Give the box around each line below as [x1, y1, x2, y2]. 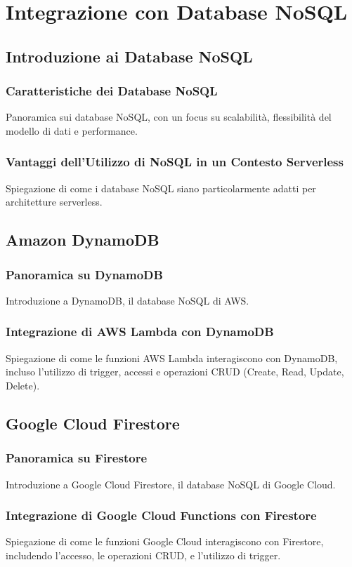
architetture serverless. [6, 194, 103, 209]
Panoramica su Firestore [6, 449, 148, 467]
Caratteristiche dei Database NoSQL [6, 82, 218, 100]
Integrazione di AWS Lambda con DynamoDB [6, 323, 274, 340]
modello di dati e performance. [6, 123, 138, 138]
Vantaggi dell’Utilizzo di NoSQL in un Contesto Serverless [6, 153, 344, 171]
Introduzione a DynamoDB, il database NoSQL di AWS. [6, 293, 249, 307]
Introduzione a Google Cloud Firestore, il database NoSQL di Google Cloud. [6, 476, 336, 491]
